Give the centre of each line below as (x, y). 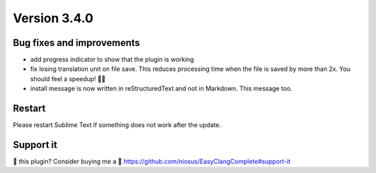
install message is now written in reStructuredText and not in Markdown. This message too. (161, 89)
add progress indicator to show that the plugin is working (112, 60)
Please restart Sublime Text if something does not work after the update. (117, 125)
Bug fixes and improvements (77, 43)
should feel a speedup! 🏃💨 (68, 79)
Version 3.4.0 (53, 18)
